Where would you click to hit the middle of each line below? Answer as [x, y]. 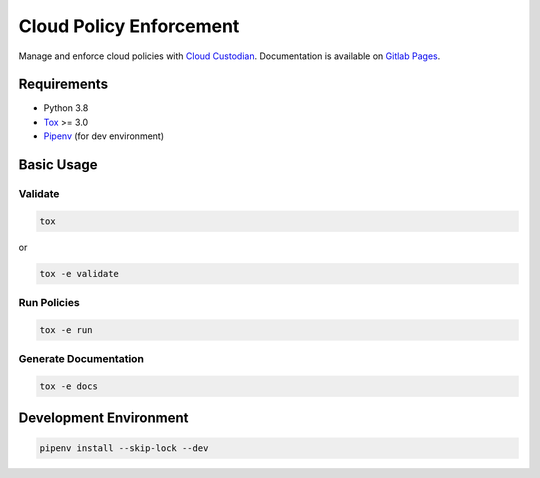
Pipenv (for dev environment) [104, 136]
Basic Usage [58, 165]
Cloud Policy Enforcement [129, 26]
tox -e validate [79, 273]
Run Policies [49, 303]
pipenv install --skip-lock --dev [124, 448]
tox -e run [66, 329]
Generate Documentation [81, 359]
